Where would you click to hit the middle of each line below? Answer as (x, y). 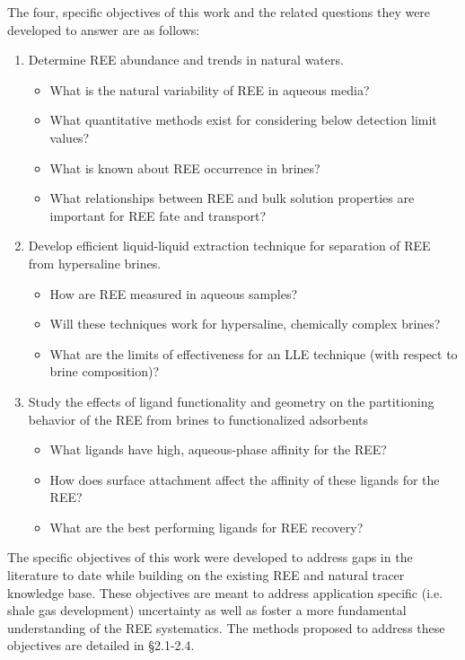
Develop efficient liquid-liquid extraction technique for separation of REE (229, 246)
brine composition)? (105, 371)
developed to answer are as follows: (104, 29)
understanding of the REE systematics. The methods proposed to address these (226, 627)
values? (70, 137)
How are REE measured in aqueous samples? (174, 293)
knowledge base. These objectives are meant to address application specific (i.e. (225, 592)
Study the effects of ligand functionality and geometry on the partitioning (231, 401)
